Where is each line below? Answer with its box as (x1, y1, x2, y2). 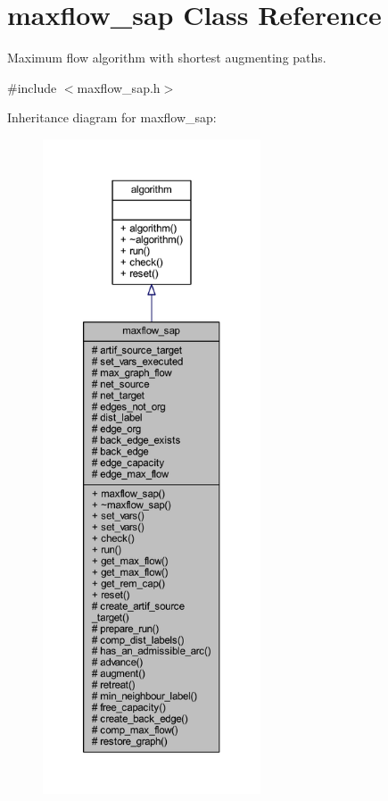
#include (7, 78, 57, 96)
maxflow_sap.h (77, 78, 161, 96)
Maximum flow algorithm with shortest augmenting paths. (7, 48, 326, 67)
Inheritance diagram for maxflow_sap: (7, 108, 217, 127)
